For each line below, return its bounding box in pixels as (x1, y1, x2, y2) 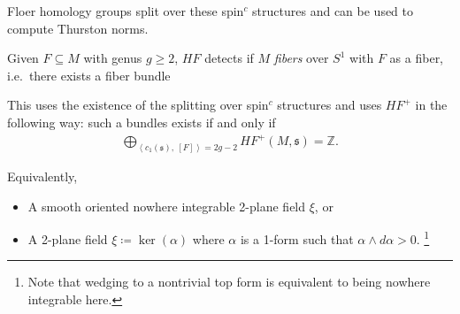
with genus (83, 49, 142, 67)
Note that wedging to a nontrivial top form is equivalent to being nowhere (27, 272, 431, 291)
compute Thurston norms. (7, 19, 149, 37)
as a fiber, (389, 49, 444, 67)
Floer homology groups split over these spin (7, 2, 244, 19)
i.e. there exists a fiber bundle (7, 65, 171, 84)
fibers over (273, 49, 329, 67)
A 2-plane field (27, 229, 108, 248)
